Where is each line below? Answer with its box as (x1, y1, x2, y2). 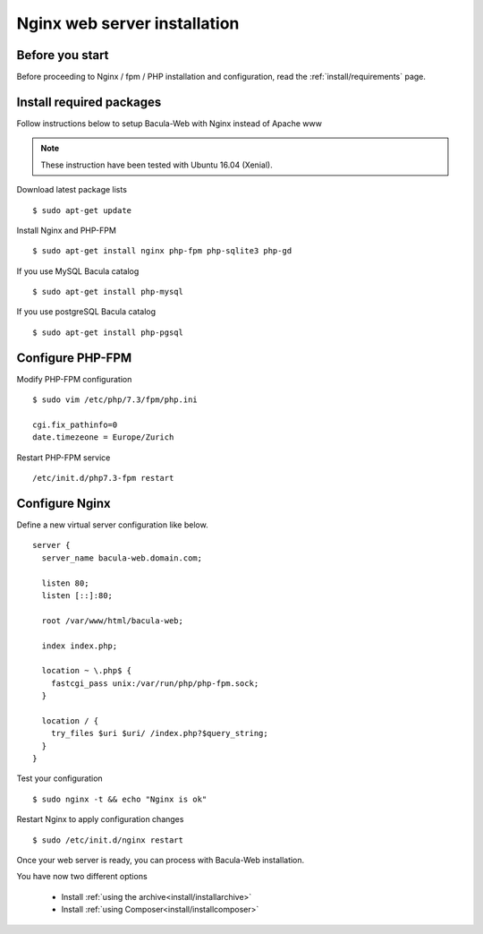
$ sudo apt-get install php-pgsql (32, 327, 183, 338)
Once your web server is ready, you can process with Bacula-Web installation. (16, 855, 305, 866)
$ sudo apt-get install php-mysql (32, 287, 183, 297)
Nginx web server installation (16, 13, 240, 33)
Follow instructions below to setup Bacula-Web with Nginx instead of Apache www (16, 117, 322, 129)
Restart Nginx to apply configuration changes (16, 814, 184, 825)
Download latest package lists (16, 184, 127, 195)
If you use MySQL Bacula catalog (16, 265, 140, 277)
